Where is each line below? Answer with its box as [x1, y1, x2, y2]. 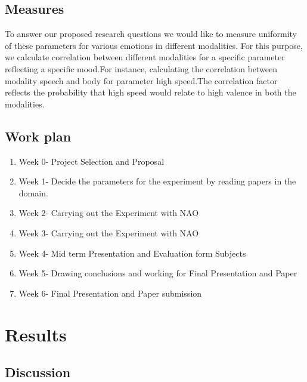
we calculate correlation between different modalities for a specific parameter [5, 51, 285, 63]
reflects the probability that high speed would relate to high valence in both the [5, 86, 296, 98]
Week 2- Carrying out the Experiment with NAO [18, 207, 199, 219]
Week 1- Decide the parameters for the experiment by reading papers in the [18, 175, 296, 187]
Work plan [5, 127, 72, 145]
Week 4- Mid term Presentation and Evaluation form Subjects [18, 247, 246, 259]
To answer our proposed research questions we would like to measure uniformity [5, 27, 297, 40]
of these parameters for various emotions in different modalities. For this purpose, [5, 39, 303, 51]
